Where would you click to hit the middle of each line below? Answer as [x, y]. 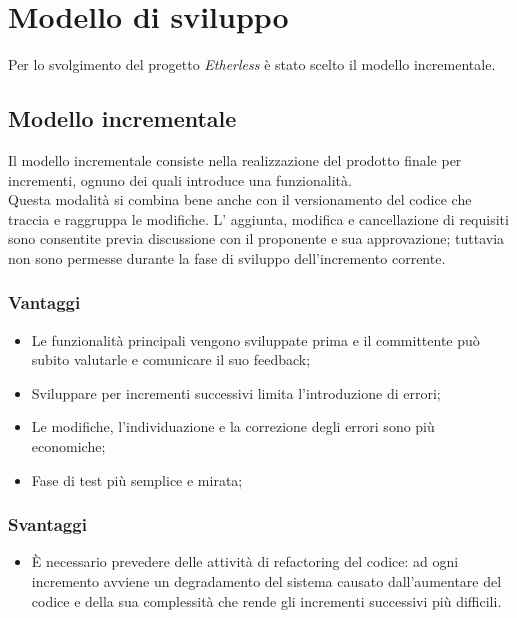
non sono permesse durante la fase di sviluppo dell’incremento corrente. [227, 257]
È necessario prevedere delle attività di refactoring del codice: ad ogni [245, 561]
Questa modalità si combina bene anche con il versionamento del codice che [240, 199]
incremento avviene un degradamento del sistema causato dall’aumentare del [266, 581]
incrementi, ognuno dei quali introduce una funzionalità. [180, 179]
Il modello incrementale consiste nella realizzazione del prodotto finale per [235, 159]
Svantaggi [47, 524]
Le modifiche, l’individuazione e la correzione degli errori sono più [233, 426]
